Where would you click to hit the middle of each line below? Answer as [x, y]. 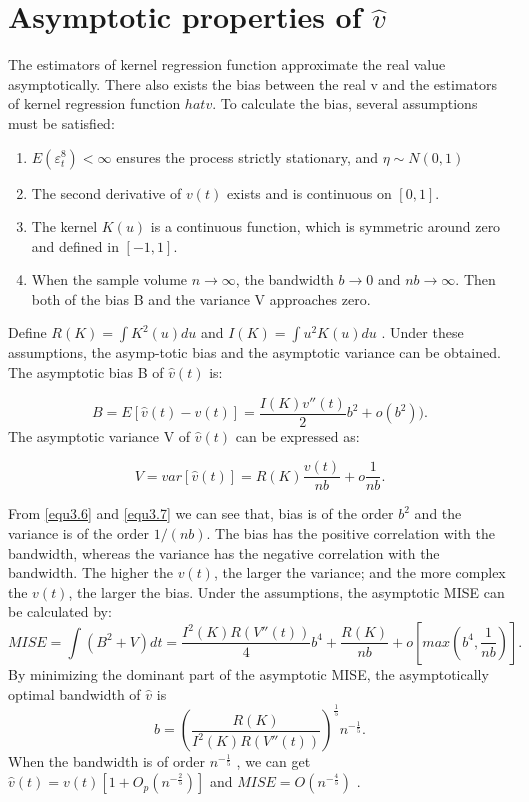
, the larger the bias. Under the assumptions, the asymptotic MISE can [286, 591]
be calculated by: [60, 611]
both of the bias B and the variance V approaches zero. [201, 298]
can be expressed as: [297, 435]
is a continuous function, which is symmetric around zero [325, 226]
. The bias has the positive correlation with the [351, 532]
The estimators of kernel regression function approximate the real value [227, 64]
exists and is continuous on [309, 192]
